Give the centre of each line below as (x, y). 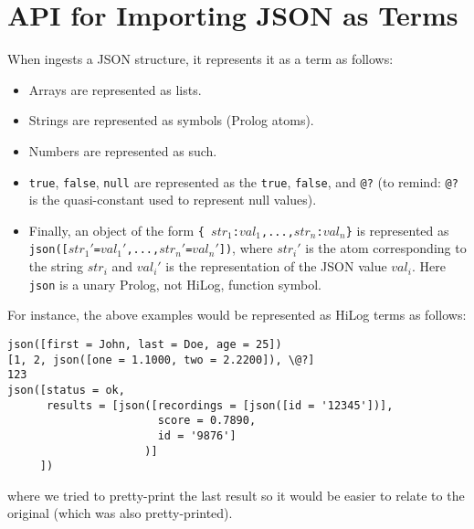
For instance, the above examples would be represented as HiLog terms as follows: (237, 315)
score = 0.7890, (207, 421)
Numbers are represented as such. (123, 150)
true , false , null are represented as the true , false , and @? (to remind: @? (243, 181)
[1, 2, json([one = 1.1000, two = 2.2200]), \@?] (161, 360)
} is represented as (397, 230)
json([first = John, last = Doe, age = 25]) (145, 344)
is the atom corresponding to (386, 248)
